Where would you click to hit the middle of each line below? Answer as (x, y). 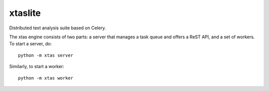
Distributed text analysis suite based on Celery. (58, 28)
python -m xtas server (46, 55)
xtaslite (25, 13)
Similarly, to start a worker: (37, 67)
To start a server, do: (31, 44)
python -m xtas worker (46, 78)
